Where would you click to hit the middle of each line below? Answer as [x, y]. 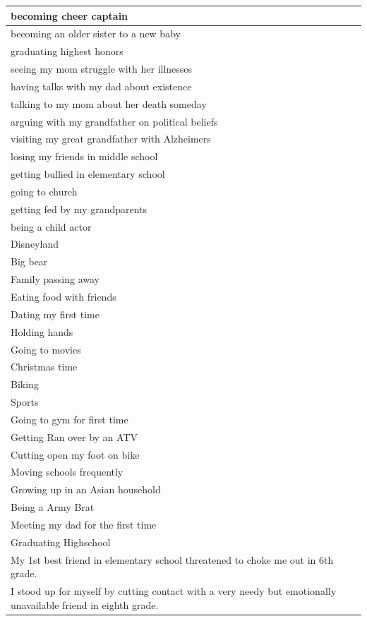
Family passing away [55, 279]
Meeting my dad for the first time [84, 524]
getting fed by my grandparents [79, 209]
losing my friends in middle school [84, 156]
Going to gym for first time [70, 419]
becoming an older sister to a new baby [96, 34]
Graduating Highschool [61, 542]
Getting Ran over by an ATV [74, 436]
